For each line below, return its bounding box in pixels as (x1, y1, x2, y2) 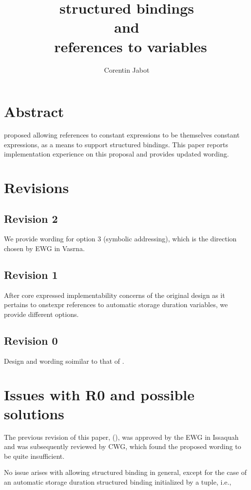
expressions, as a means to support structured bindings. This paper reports (4, 139, 228, 149)
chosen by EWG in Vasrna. (4, 243, 85, 253)
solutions (4, 403, 64, 423)
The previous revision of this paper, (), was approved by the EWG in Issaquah (4, 431, 239, 442)
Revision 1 (4, 267, 58, 282)
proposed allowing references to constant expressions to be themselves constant (4, 130, 240, 140)
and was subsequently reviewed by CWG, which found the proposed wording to (4, 441, 241, 451)
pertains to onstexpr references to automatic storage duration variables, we (4, 299, 228, 310)
